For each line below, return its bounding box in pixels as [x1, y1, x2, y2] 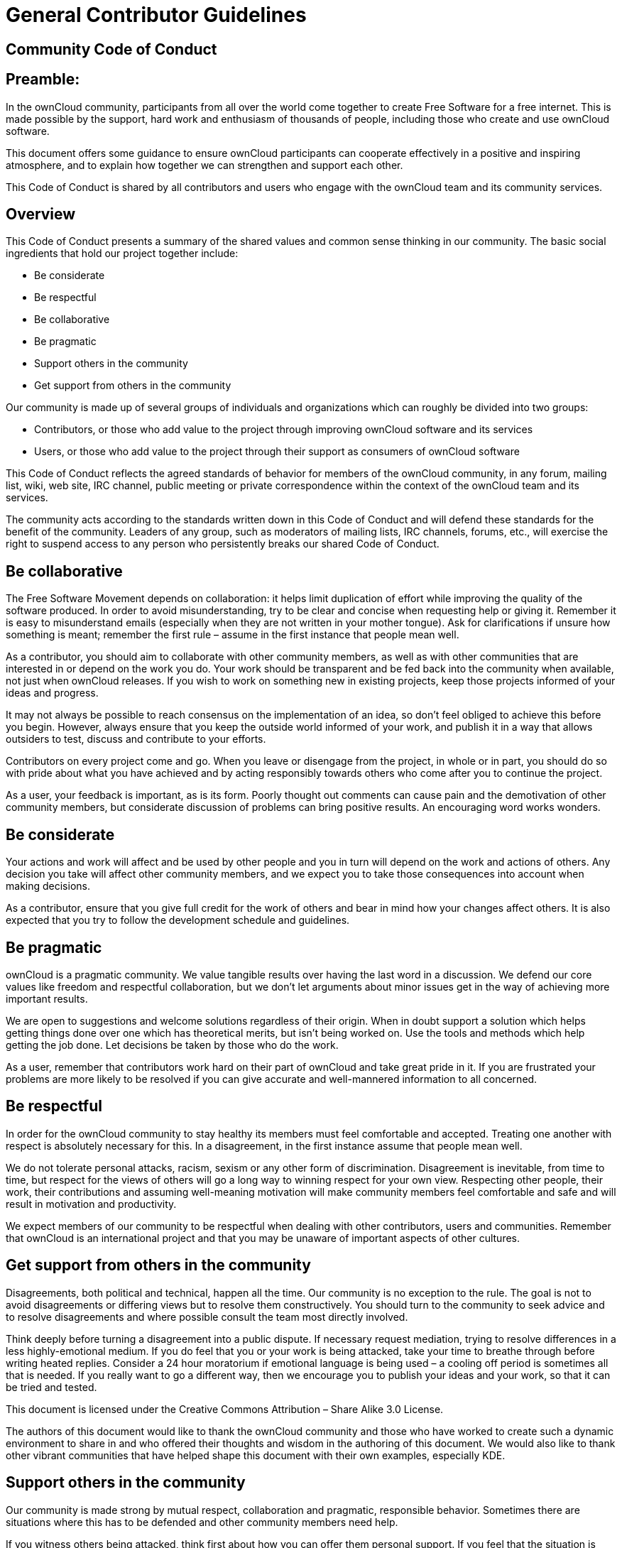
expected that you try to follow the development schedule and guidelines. [6, 914, 350, 927]
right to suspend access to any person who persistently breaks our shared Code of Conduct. [6, 538, 440, 550]
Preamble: [6, 70, 80, 89]
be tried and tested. [6, 1380, 97, 1393]
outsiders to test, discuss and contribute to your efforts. [6, 733, 266, 746]
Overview [6, 205, 76, 224]
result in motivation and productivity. [6, 1197, 177, 1210]
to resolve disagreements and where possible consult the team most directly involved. [6, 1310, 408, 1323]
